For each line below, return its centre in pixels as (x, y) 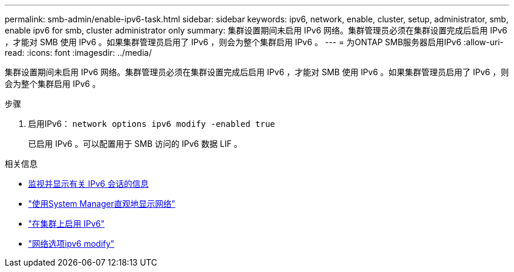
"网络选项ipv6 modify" (71, 244)
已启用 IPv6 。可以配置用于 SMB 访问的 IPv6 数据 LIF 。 (135, 144)
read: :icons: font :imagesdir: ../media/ (78, 53)
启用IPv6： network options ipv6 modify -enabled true (152, 124)
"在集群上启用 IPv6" (67, 224)
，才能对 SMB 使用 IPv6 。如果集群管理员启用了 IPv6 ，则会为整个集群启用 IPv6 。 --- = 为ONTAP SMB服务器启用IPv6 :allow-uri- (254, 42)
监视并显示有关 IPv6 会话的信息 (89, 184)
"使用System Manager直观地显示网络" (102, 204)
